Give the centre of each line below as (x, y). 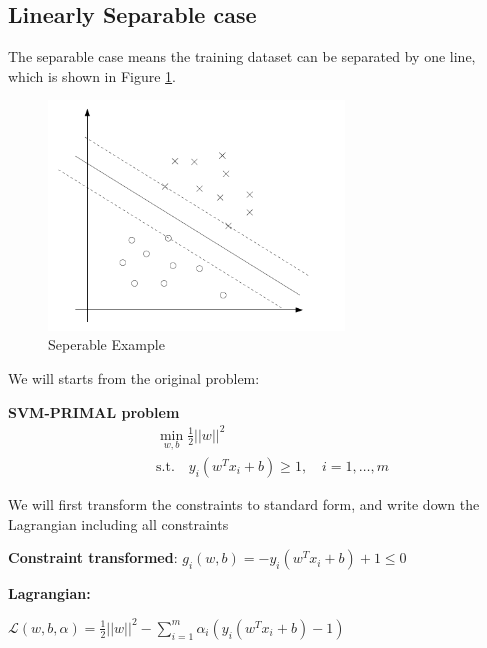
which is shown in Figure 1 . (92, 75)
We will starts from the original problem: (134, 377)
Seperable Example (106, 344)
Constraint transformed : (93, 557)
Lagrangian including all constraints (118, 523)
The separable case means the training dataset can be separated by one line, (242, 56)
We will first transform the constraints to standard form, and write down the (244, 503)
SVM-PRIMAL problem (94, 411)
